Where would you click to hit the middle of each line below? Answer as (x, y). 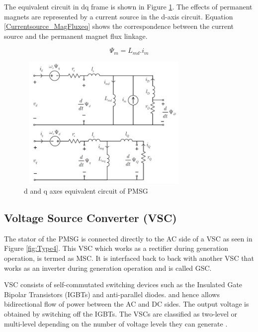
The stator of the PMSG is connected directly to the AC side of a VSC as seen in (128, 238)
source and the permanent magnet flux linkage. (76, 36)
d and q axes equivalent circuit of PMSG (86, 191)
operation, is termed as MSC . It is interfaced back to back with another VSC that (129, 258)
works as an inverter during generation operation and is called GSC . (108, 268)
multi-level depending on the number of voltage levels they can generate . (116, 323)
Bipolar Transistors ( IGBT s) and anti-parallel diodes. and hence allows (112, 294)
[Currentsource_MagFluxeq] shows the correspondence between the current (119, 26)
